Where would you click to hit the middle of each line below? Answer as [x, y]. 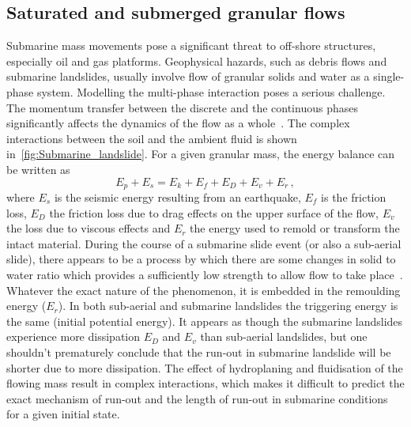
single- [389, 76]
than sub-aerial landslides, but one [284, 336]
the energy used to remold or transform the [295, 228]
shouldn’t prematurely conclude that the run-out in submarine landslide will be [199, 351]
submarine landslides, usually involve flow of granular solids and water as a [188, 76]
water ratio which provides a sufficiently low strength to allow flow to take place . [205, 274]
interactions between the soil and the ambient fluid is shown [152, 138]
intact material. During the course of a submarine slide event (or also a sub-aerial [204, 243]
